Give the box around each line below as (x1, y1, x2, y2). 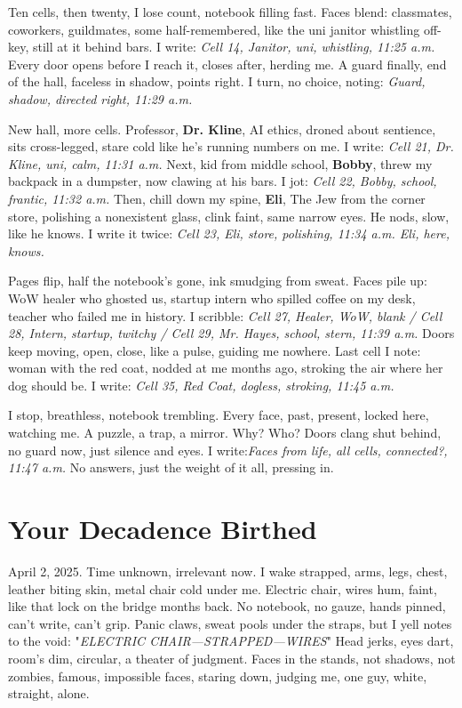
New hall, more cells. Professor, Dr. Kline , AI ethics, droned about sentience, (8, 119, 436, 138)
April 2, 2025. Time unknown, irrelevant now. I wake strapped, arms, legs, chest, (8, 561, 448, 580)
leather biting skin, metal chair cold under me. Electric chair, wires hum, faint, (8, 579, 437, 598)
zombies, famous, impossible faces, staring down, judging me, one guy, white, (8, 666, 427, 685)
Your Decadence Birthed (8, 511, 317, 547)
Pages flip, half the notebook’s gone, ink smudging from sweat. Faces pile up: (8, 271, 427, 290)
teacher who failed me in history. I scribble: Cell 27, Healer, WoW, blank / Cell (8, 306, 442, 325)
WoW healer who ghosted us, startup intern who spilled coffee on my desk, (8, 288, 416, 307)
